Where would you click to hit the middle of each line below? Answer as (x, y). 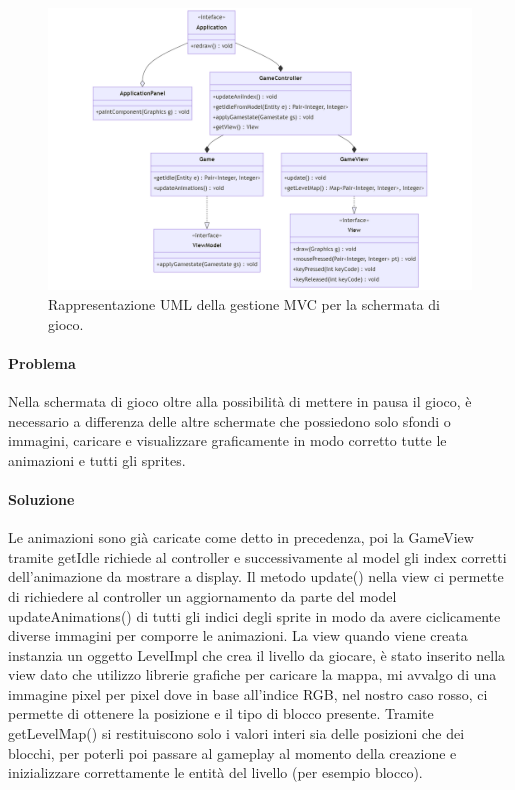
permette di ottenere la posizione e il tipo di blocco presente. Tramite (221, 713)
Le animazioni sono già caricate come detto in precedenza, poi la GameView (241, 537)
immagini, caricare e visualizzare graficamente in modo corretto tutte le (227, 440)
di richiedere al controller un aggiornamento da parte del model (202, 595)
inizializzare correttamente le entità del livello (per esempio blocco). (215, 772)
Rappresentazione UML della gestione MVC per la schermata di (244, 303)
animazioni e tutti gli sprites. (97, 459)
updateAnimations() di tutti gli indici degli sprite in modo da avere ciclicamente (254, 615)
